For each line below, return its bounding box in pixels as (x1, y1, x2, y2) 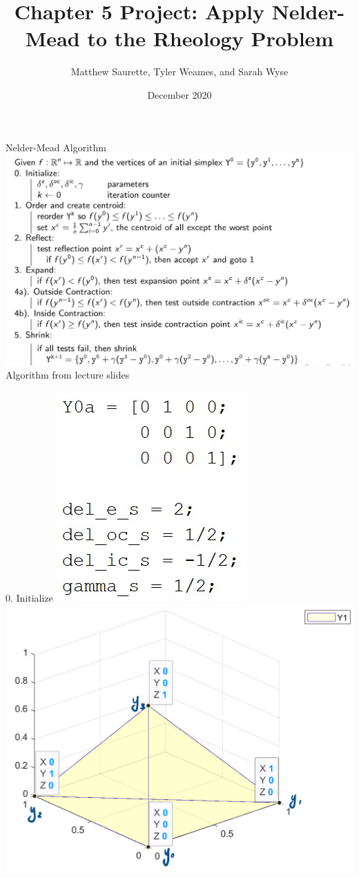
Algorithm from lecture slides (6, 368, 130, 382)
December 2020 (147, 87, 212, 102)
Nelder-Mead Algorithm (6, 140, 106, 154)
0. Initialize (6, 590, 53, 604)
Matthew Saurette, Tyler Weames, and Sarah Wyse (70, 64, 289, 79)
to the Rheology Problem (87, 24, 334, 53)
